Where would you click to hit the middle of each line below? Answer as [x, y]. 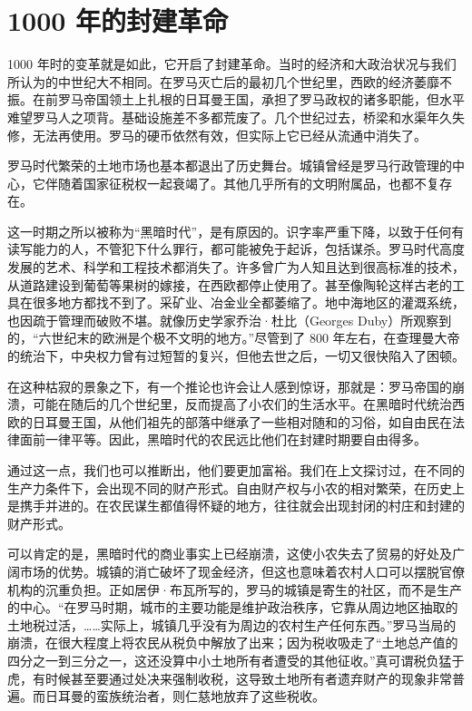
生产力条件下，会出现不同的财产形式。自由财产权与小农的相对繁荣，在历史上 [236, 487]
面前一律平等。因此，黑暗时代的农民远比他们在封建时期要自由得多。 [223, 439]
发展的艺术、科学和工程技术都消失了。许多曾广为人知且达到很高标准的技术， [236, 267]
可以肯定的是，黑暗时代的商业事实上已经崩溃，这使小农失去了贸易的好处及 [230, 554]
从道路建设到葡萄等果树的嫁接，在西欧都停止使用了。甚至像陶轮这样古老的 [230, 284]
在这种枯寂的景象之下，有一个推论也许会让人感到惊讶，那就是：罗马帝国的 [230, 386]
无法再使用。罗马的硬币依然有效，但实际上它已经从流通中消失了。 [229, 135]
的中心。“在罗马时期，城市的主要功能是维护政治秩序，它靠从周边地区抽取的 [233, 607]
